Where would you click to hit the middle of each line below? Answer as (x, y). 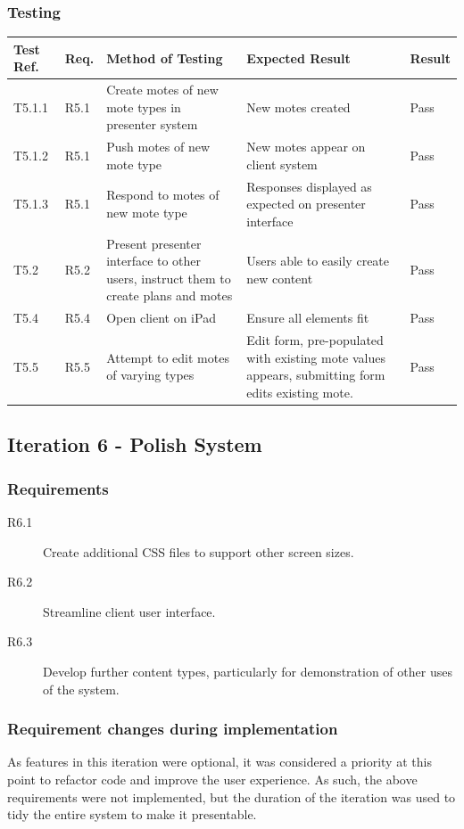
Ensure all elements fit (308, 318)
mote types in (144, 107)
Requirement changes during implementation (173, 729)
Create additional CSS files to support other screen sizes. (199, 551)
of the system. (81, 689)
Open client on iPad (161, 318)
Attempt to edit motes (168, 357)
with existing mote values (316, 357)
